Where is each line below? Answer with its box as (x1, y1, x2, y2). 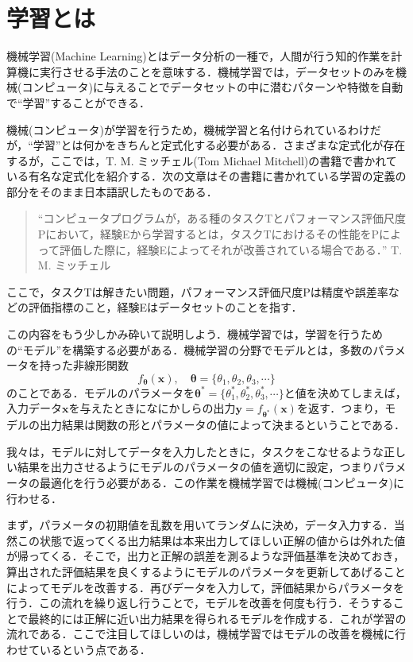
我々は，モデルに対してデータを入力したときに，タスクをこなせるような (6, 443, 384, 459)
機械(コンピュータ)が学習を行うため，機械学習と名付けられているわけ (6, 121, 370, 137)
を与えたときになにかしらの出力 (68, 400, 236, 416)
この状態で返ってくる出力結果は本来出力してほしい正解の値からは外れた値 (17, 532, 406, 548)
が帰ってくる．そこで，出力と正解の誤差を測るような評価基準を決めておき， (6, 548, 405, 564)
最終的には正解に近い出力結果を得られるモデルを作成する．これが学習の (28, 610, 407, 626)
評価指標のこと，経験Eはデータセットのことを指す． (28, 299, 303, 316)
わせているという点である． (6, 641, 151, 657)
